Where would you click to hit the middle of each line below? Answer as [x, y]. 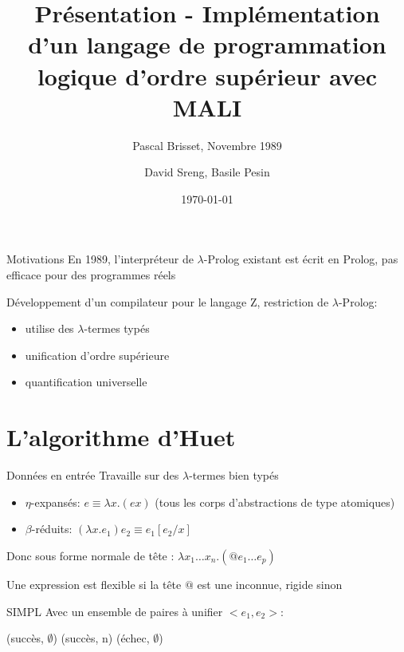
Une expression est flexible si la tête [94, 584]
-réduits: [52, 529]
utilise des [49, 328]
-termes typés [117, 328]
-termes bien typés [234, 475]
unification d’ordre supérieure [97, 355]
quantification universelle [86, 382]
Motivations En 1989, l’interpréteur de [100, 259]
